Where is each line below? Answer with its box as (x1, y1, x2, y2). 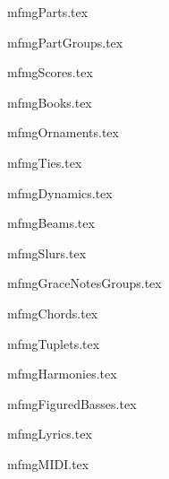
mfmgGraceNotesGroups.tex (7, 274, 162, 292)
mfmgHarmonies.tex (7, 364, 117, 383)
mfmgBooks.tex (7, 92, 92, 111)
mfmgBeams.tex (7, 213, 95, 232)
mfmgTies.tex (7, 152, 82, 171)
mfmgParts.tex (7, 3, 89, 21)
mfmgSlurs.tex (7, 243, 87, 262)
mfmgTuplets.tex (7, 334, 100, 353)
